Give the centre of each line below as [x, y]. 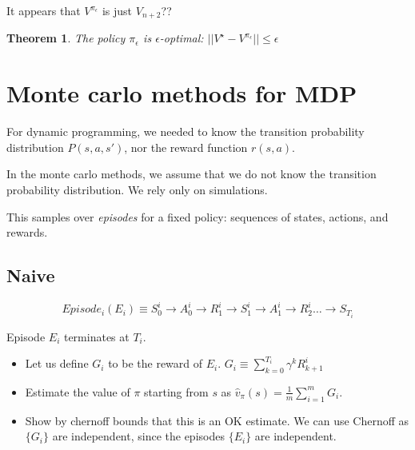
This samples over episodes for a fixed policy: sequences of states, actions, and [198, 216]
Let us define [57, 363]
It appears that [44, 10]
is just [117, 10]
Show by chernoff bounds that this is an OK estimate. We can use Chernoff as [217, 420]
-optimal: [182, 38]
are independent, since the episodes [138, 436]
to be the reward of [156, 363]
